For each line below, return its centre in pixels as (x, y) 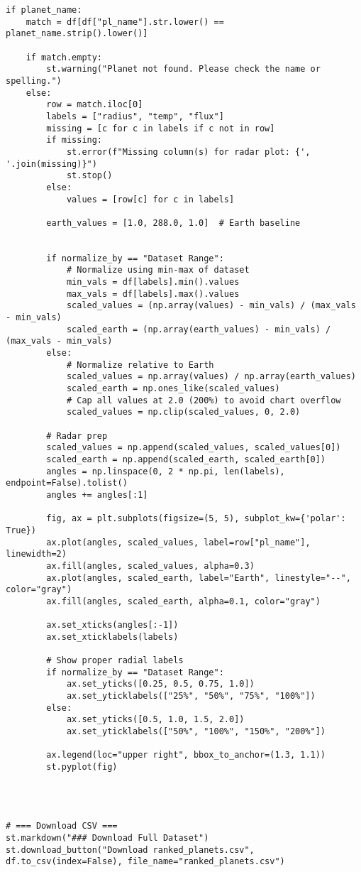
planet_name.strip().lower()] (77, 34)
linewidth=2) (36, 554)
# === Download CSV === (62, 826)
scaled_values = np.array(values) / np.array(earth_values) (211, 377)
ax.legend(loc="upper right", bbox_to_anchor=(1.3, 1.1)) (186, 755)
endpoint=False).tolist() (67, 483)
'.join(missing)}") (51, 164)
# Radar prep (77, 436)
